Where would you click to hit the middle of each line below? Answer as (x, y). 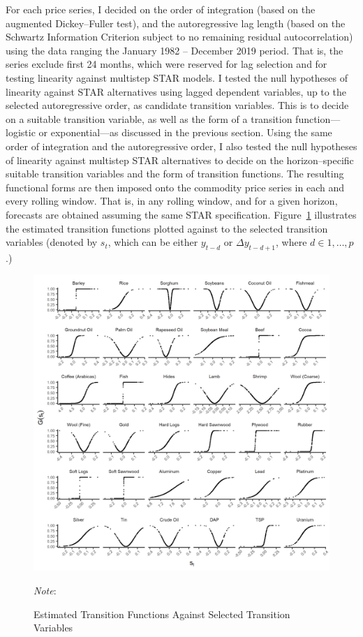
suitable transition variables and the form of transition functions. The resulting (175, 174)
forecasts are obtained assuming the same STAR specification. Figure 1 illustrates (181, 214)
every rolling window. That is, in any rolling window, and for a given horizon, (172, 201)
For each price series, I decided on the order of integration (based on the (161, 9)
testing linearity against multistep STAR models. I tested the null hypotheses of (177, 77)
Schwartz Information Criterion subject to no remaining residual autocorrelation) (179, 37)
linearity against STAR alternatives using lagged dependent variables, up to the (176, 91)
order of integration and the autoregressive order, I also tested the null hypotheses (181, 146)
